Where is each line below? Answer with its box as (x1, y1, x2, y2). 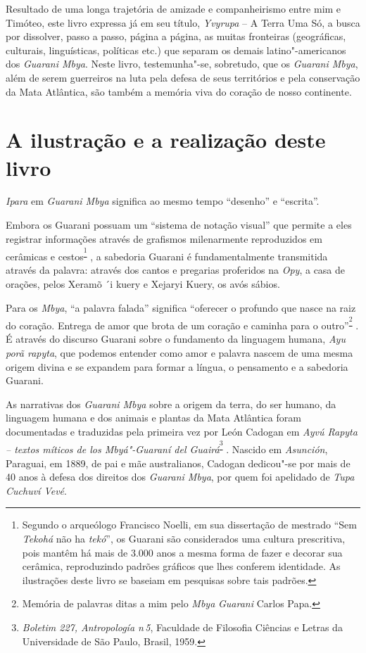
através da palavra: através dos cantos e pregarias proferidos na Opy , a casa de (6, 262, 346, 277)
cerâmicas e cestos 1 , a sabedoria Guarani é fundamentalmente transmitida (6, 245, 328, 263)
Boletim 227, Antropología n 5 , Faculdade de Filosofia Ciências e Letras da (22, 619, 343, 634)
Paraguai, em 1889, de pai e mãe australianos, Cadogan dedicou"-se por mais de (6, 455, 351, 470)
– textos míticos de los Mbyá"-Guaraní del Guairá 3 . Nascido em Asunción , (6, 438, 328, 457)
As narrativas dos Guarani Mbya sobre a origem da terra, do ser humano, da (6, 396, 336, 411)
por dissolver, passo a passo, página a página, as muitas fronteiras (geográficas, (6, 29, 346, 44)
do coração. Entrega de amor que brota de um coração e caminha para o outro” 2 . (6, 314, 359, 332)
